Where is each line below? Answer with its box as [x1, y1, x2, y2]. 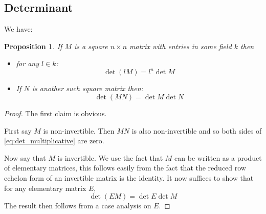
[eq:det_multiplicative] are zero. [4, 135, 104, 146]
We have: [4, 24, 33, 34]
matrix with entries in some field [129, 40, 232, 51]
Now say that [4, 152, 46, 163]
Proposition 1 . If [4, 40, 62, 51]
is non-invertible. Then [43, 125, 115, 136]
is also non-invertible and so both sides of [131, 125, 262, 136]
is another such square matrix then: [32, 83, 143, 94]
